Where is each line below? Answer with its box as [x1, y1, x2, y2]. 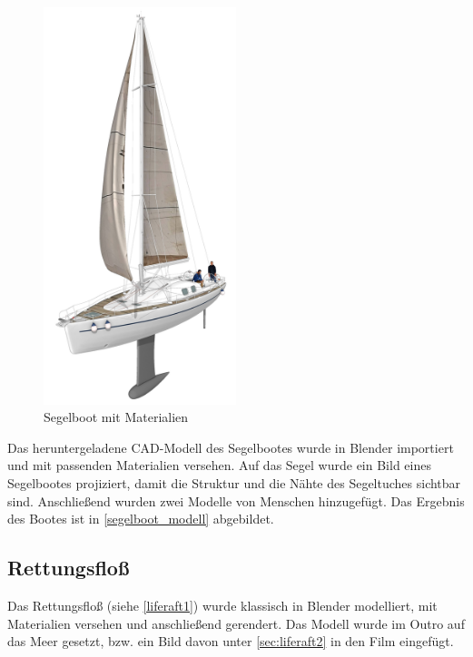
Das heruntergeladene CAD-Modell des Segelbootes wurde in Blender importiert [7, 437, 454, 456]
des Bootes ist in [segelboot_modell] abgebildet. [7, 509, 274, 528]
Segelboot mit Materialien [44, 407, 189, 427]
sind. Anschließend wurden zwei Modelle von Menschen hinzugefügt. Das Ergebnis [7, 491, 465, 510]
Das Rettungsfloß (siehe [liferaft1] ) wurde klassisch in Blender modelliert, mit [7, 596, 438, 615]
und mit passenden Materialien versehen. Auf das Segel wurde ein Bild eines [7, 456, 431, 475]
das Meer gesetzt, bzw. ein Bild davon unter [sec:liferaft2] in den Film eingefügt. [7, 632, 454, 651]
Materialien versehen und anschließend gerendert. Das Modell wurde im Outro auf [7, 613, 465, 632]
